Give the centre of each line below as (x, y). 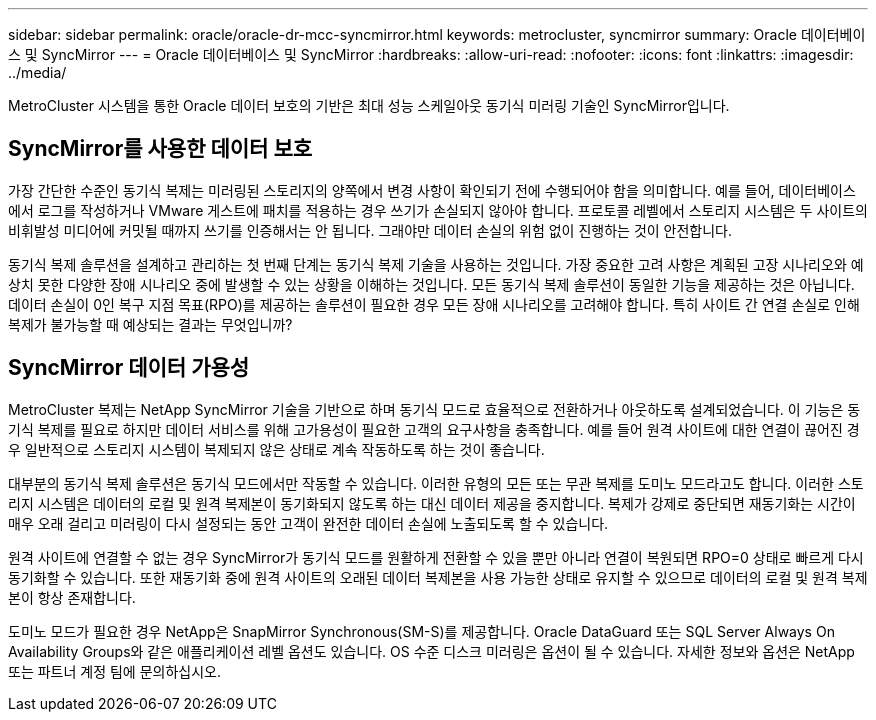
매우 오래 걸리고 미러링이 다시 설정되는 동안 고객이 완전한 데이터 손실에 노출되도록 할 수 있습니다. (308, 523)
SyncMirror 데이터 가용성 (129, 368)
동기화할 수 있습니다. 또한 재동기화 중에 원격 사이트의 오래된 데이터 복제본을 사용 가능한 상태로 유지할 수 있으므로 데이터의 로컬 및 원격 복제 (438, 577)
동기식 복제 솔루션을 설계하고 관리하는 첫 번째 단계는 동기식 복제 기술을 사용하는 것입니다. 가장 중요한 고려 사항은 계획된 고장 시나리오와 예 (436, 264)
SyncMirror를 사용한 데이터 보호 (160, 149)
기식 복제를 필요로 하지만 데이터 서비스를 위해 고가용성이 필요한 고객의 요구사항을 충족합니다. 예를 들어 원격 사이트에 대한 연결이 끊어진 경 (434, 429)
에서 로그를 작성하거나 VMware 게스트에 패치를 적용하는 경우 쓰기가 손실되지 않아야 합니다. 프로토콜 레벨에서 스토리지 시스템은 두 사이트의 (438, 210)
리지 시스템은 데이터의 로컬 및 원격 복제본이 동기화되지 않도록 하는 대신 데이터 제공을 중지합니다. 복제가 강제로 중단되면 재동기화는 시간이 (432, 503)
